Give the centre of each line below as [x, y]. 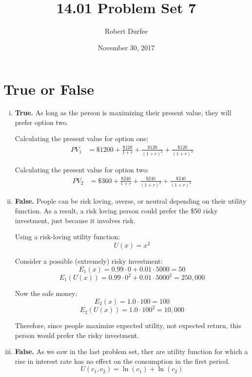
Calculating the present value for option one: [82, 138]
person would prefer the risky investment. [77, 335]
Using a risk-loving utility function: [68, 237]
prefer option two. [42, 122]
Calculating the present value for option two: [82, 170]
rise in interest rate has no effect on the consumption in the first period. [122, 361]
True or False [49, 89]
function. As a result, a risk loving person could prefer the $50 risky [116, 211]
